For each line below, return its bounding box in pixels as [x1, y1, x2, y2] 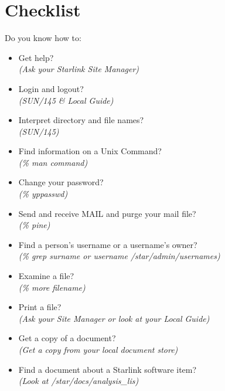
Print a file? [18, 301, 62, 313]
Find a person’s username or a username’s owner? [18, 238, 197, 250]
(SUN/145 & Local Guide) [18, 94, 114, 106]
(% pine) [18, 219, 50, 231]
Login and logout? [18, 82, 84, 94]
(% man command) [18, 156, 88, 168]
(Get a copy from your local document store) [18, 344, 178, 355]
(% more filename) [18, 281, 86, 293]
